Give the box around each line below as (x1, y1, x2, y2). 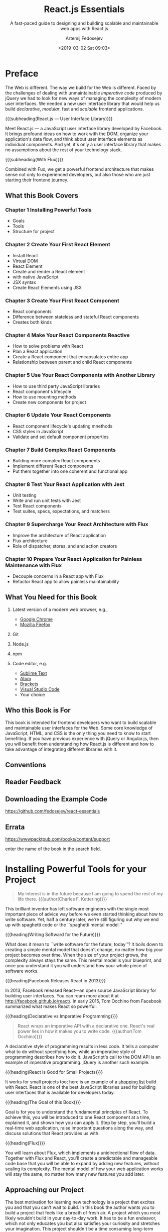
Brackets (20, 681, 39, 687)
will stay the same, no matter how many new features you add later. (5, 1171, 144, 1177)
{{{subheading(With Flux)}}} (5, 156, 64, 162)
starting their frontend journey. (5, 177, 69, 183)
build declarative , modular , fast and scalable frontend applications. (5, 106, 144, 112)
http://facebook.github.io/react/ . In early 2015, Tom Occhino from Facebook (5, 998, 162, 1004)
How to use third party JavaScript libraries (12, 383, 100, 389)
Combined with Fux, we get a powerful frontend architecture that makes (5, 166, 154, 172)
